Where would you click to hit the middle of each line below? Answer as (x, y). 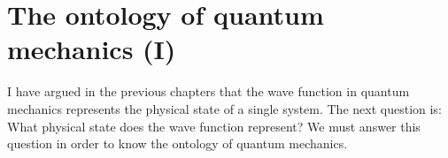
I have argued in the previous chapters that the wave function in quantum (209, 91)
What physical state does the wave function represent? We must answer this (214, 126)
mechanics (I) (92, 49)
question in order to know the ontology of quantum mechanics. (178, 143)
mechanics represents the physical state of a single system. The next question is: (224, 108)
